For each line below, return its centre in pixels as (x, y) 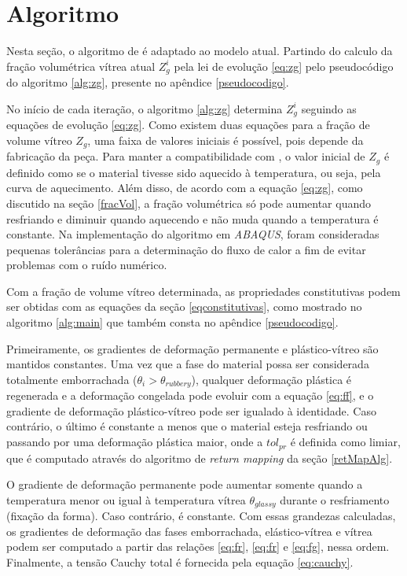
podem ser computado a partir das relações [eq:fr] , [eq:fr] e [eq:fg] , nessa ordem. (198, 546)
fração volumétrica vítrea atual (81, 66)
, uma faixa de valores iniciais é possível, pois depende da (225, 140)
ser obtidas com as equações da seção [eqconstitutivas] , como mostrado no (184, 306)
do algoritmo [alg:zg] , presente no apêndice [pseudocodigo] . (148, 82)
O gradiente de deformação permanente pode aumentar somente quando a (185, 484)
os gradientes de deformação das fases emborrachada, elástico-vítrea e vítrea (189, 531)
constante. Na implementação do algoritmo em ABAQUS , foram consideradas (193, 234)
